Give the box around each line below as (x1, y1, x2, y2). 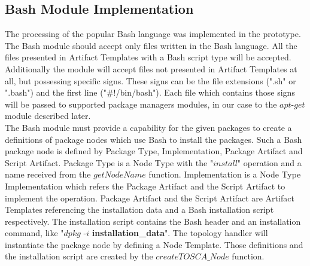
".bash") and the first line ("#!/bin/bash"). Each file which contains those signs (5, 86, 295, 99)
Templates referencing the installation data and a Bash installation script (5, 203, 274, 216)
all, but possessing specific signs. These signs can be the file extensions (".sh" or (5, 74, 296, 87)
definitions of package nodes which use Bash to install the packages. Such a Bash (5, 133, 302, 145)
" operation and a (237, 156, 302, 169)
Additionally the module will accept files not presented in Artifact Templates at (5, 62, 297, 75)
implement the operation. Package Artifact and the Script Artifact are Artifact (5, 191, 294, 204)
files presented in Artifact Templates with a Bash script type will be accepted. (5, 51, 291, 63)
